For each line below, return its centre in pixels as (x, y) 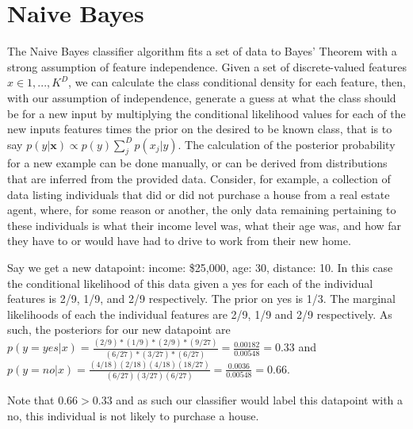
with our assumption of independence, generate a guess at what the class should (202, 97)
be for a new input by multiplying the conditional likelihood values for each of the (206, 113)
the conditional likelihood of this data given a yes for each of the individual (190, 283)
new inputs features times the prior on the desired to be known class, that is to (200, 129)
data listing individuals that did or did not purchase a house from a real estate (199, 194)
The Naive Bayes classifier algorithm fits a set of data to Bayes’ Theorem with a (202, 51)
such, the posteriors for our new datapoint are (119, 329)
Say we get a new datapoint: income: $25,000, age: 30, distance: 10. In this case (200, 268)
